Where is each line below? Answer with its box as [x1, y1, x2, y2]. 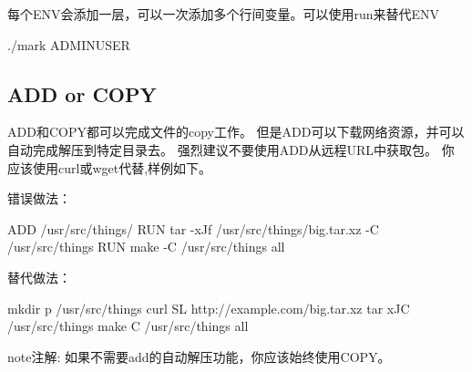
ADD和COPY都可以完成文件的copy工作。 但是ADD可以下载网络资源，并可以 [7, 122, 465, 141]
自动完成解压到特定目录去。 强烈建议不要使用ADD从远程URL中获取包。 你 [7, 139, 455, 159]
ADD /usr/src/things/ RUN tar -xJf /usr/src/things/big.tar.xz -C [7, 219, 379, 238]
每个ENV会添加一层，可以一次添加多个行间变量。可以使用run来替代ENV [7, 5, 440, 23]
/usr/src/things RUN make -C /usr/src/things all [7, 237, 285, 256]
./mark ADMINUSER [7, 35, 130, 54]
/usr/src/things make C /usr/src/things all [7, 316, 249, 336]
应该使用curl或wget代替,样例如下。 [7, 158, 212, 177]
